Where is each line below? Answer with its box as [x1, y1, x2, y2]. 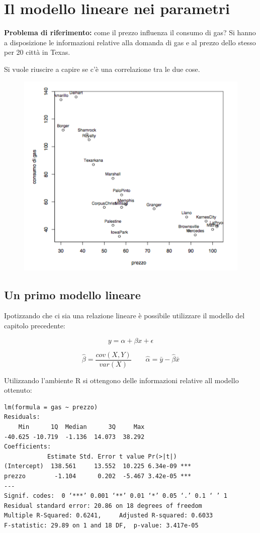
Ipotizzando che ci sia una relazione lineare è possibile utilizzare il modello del [4, 310, 245, 321]
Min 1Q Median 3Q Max [18, 423, 145, 430]
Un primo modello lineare [4, 287, 141, 302]
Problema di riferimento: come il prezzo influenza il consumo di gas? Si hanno [4, 27, 256, 38]
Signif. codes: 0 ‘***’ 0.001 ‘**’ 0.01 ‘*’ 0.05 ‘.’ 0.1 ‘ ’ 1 [4, 492, 227, 500]
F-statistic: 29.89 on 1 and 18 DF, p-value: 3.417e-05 [4, 521, 199, 529]
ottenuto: [4, 385, 32, 395]
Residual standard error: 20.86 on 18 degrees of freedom [4, 502, 202, 509]
